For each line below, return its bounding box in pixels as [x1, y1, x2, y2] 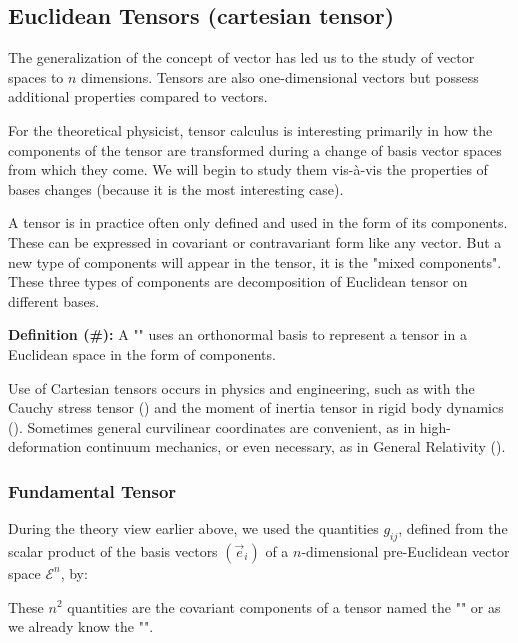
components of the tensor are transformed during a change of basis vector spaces [8, 139, 502, 160]
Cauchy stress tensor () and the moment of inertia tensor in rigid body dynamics [8, 397, 504, 418]
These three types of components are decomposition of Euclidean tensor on [8, 271, 468, 292]
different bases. [8, 290, 100, 311]
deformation [8, 436, 82, 457]
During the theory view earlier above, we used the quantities [8, 518, 379, 539]
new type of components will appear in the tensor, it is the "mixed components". [8, 251, 502, 272]
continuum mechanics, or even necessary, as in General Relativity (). [86, 436, 506, 457]
